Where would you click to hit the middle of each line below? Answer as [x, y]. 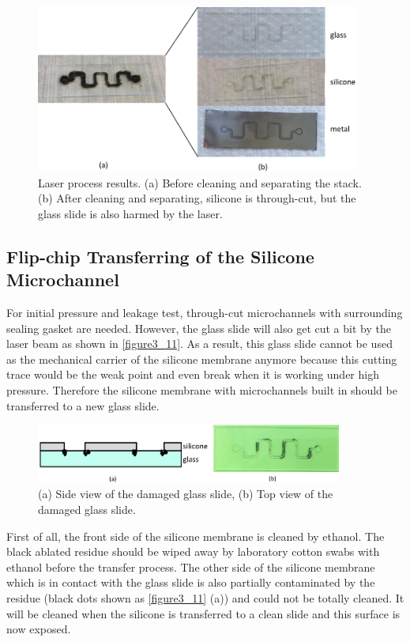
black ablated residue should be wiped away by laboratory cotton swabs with [193, 551]
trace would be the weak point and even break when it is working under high [193, 374]
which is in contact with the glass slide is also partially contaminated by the [191, 582]
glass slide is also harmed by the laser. [130, 213]
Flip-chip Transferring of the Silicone [160, 256]
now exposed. [39, 629]
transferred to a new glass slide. [83, 405]
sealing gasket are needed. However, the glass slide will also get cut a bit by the [199, 328]
